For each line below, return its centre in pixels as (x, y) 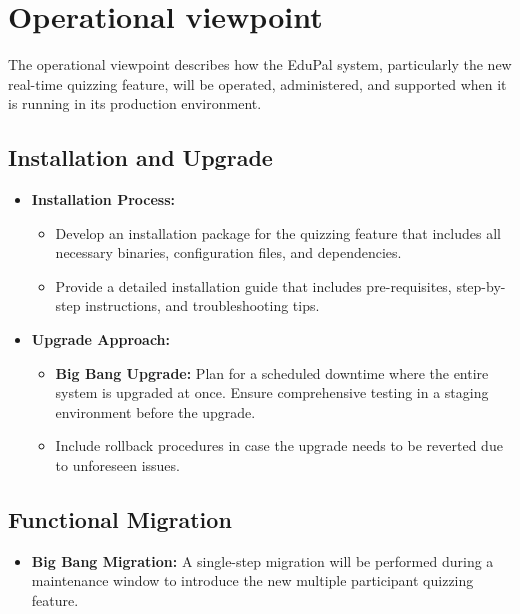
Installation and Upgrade (140, 157)
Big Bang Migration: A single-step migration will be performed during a (262, 560)
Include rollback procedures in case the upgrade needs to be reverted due (279, 445)
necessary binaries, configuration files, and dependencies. (228, 252)
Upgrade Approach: (101, 339)
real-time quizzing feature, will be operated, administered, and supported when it (257, 83)
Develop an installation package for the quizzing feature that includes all (278, 232)
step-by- (481, 285)
